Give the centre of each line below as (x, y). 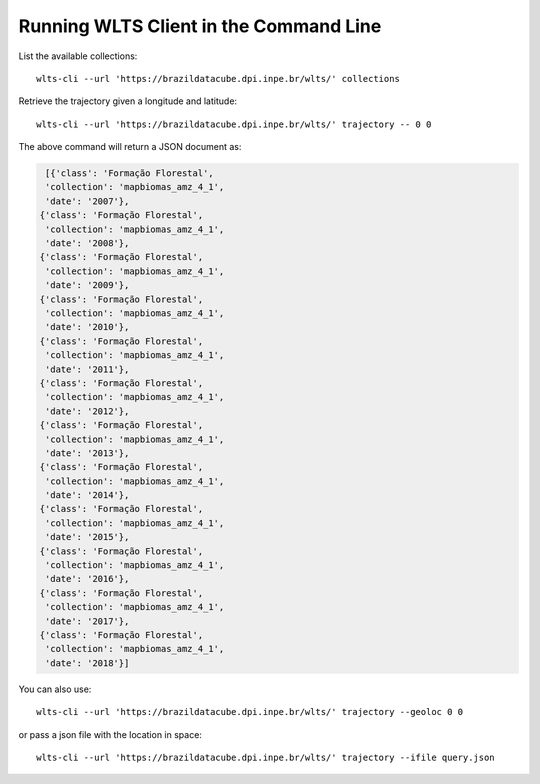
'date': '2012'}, (87, 411)
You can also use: (55, 689)
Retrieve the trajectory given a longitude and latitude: (128, 101)
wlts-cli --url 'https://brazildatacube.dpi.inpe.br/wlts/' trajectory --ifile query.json (265, 757)
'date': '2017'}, (87, 621)
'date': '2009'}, (87, 285)
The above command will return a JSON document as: (130, 147)
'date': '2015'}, (87, 537)
